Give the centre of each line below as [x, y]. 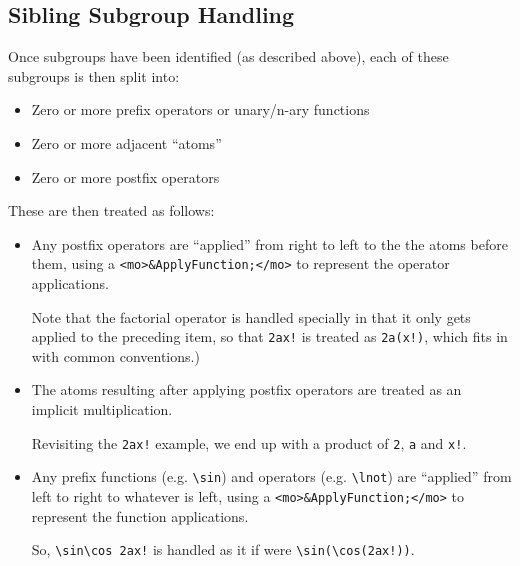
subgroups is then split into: [94, 75]
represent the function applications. [140, 515]
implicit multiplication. [102, 409]
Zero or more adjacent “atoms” [126, 142]
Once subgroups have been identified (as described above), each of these [228, 56]
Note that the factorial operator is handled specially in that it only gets [251, 316]
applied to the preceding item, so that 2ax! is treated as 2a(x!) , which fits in [269, 336]
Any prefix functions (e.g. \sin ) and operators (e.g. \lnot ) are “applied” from [271, 476]
